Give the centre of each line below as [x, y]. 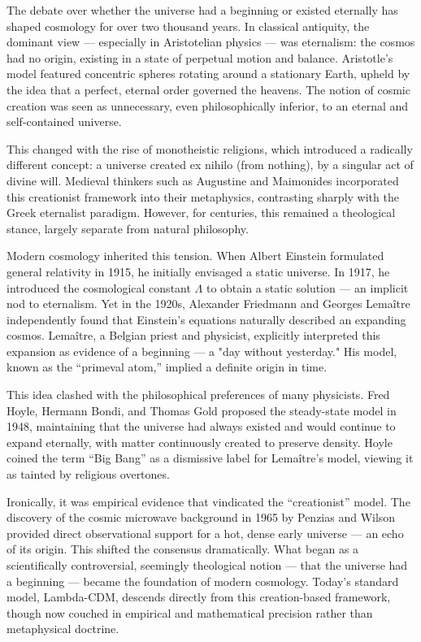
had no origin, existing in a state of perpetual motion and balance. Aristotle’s [200, 57]
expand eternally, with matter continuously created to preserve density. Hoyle [200, 442]
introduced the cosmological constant [99, 287]
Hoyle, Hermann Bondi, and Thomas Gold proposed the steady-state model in [202, 410]
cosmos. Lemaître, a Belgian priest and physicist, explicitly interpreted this [193, 335]
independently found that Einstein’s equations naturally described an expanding [206, 319]
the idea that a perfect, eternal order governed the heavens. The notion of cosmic [208, 89]
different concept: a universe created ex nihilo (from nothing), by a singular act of [210, 165]
